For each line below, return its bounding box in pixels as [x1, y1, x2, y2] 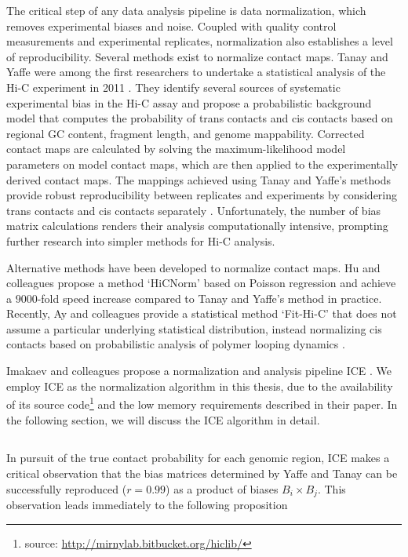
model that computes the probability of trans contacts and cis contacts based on [6, 110, 393, 126]
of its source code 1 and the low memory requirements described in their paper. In [6, 394, 398, 412]
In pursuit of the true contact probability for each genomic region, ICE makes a [6, 450, 390, 466]
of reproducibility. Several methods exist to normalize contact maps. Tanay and [6, 48, 388, 64]
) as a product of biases [166, 480, 279, 497]
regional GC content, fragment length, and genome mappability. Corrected [6, 125, 365, 141]
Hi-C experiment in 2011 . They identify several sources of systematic [6, 78, 341, 95]
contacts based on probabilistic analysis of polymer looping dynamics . [6, 336, 345, 352]
